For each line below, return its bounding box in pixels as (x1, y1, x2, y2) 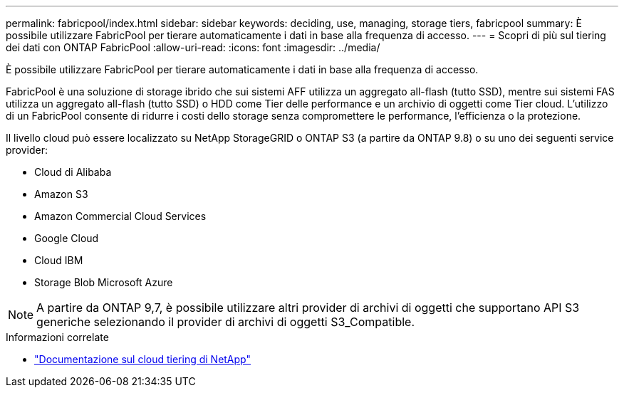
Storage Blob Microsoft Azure (34, 276, 173, 288)
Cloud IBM (34, 254, 83, 266)
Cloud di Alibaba (34, 166, 112, 178)
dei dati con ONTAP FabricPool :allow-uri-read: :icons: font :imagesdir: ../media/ (6, 41, 380, 53)
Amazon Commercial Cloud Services (34, 210, 207, 222)
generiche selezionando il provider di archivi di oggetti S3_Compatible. (36, 315, 415, 329)
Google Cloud (34, 232, 99, 244)
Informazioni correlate (6, 331, 109, 343)
